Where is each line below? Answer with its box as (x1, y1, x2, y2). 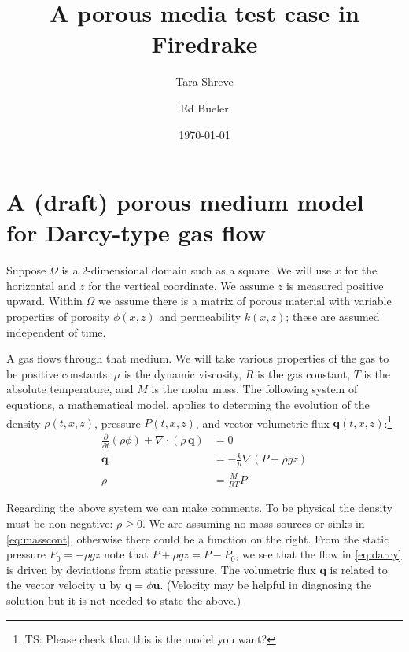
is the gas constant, (256, 365, 351, 381)
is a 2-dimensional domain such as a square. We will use (61, 262, 332, 278)
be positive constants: (6, 365, 111, 381)
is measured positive (286, 277, 384, 293)
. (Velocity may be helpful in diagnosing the (160, 576, 372, 593)
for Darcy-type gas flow (6, 216, 267, 249)
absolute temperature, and (6, 381, 134, 397)
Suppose (6, 262, 46, 278)
